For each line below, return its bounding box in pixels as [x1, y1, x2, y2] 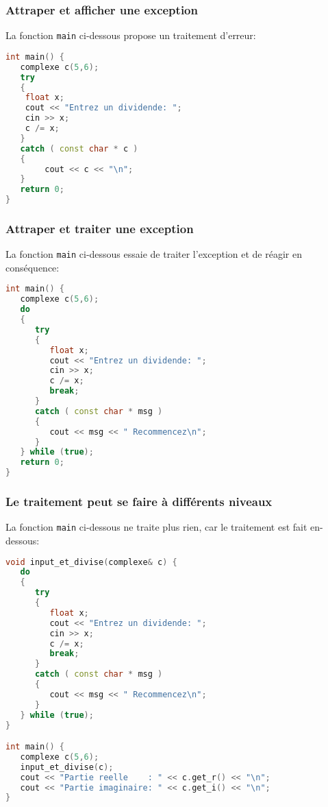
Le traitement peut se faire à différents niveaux [5, 493, 273, 510]
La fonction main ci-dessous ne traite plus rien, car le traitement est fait [5, 520, 307, 534]
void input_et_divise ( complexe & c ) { [5, 557, 177, 567]
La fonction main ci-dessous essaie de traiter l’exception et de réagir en [5, 247, 302, 261]
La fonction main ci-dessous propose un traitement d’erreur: [5, 28, 256, 43]
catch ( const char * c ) [20, 143, 138, 154]
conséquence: [5, 260, 60, 274]
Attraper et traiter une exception [5, 219, 194, 237]
